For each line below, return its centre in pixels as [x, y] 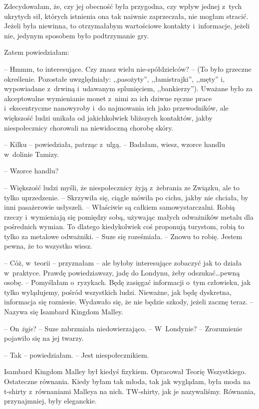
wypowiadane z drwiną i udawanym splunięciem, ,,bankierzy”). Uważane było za [128, 88]
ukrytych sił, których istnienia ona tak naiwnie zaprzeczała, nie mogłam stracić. [126, 16]
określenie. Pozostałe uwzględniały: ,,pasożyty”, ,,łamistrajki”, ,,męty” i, [115, 78]
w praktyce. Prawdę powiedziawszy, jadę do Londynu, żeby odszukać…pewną [122, 272]
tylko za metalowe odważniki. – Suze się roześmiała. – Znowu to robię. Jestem [123, 236]
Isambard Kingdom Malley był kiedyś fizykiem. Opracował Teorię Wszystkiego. [125, 371]
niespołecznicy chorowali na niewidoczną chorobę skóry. [89, 127]
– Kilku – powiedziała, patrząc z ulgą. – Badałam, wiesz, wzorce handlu [115, 144]
